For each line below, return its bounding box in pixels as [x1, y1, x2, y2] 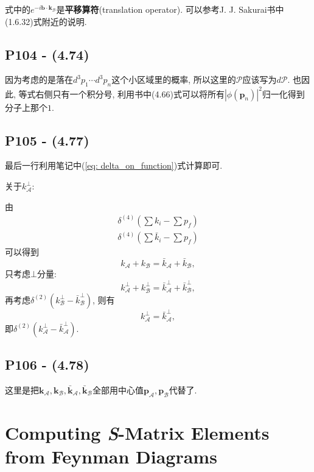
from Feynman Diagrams [5, 444, 217, 469]
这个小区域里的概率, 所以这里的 [111, 73, 236, 86]
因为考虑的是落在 [5, 73, 73, 86]
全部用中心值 [92, 383, 144, 396]
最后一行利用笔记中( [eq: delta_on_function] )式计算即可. [5, 159, 223, 172]
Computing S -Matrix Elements [5, 420, 270, 445]
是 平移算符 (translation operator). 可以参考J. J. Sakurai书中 [56, 3, 284, 15]
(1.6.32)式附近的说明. [5, 15, 87, 27]
